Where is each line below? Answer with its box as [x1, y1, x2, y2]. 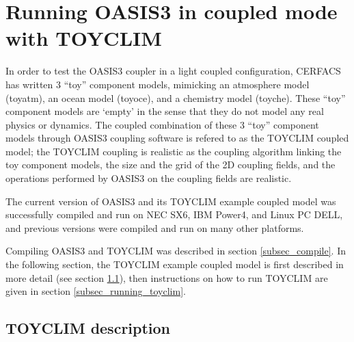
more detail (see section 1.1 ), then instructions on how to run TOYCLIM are [5, 270, 328, 285]
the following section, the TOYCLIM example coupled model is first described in [5, 257, 344, 272]
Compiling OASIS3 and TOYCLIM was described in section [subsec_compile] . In [5, 244, 346, 258]
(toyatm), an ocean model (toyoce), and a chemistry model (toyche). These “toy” [5, 90, 346, 105]
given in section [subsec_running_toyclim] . [5, 284, 186, 298]
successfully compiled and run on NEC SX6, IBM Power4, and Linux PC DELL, [5, 207, 343, 222]
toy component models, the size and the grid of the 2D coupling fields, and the [5, 157, 336, 172]
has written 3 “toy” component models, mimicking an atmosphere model [5, 77, 310, 91]
